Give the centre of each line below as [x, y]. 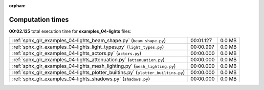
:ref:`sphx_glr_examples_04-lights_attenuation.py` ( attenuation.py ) [88, 60]
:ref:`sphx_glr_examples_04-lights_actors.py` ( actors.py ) [77, 54]
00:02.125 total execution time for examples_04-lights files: [70, 31]
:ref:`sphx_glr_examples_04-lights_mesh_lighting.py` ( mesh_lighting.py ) [94, 66]
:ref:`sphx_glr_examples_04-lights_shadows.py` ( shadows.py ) [81, 79]
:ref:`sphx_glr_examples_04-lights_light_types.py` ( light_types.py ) [88, 47]
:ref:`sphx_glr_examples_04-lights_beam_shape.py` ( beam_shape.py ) [89, 40]
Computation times [39, 19]
